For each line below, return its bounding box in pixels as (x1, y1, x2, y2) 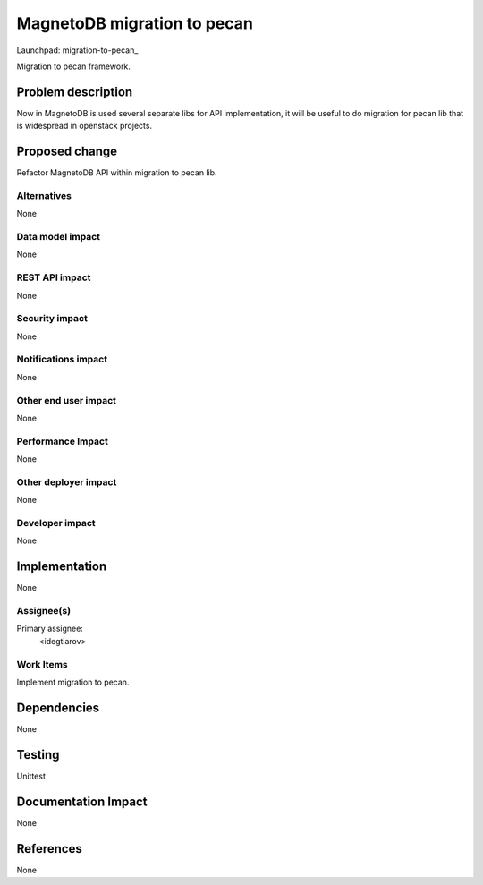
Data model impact (16, 231, 101, 243)
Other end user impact (16, 394, 116, 406)
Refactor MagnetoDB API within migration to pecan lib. (16, 167, 218, 178)
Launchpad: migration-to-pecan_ (16, 45, 139, 55)
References (16, 841, 82, 856)
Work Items (16, 658, 68, 670)
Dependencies (16, 700, 100, 715)
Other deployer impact (16, 475, 117, 488)
